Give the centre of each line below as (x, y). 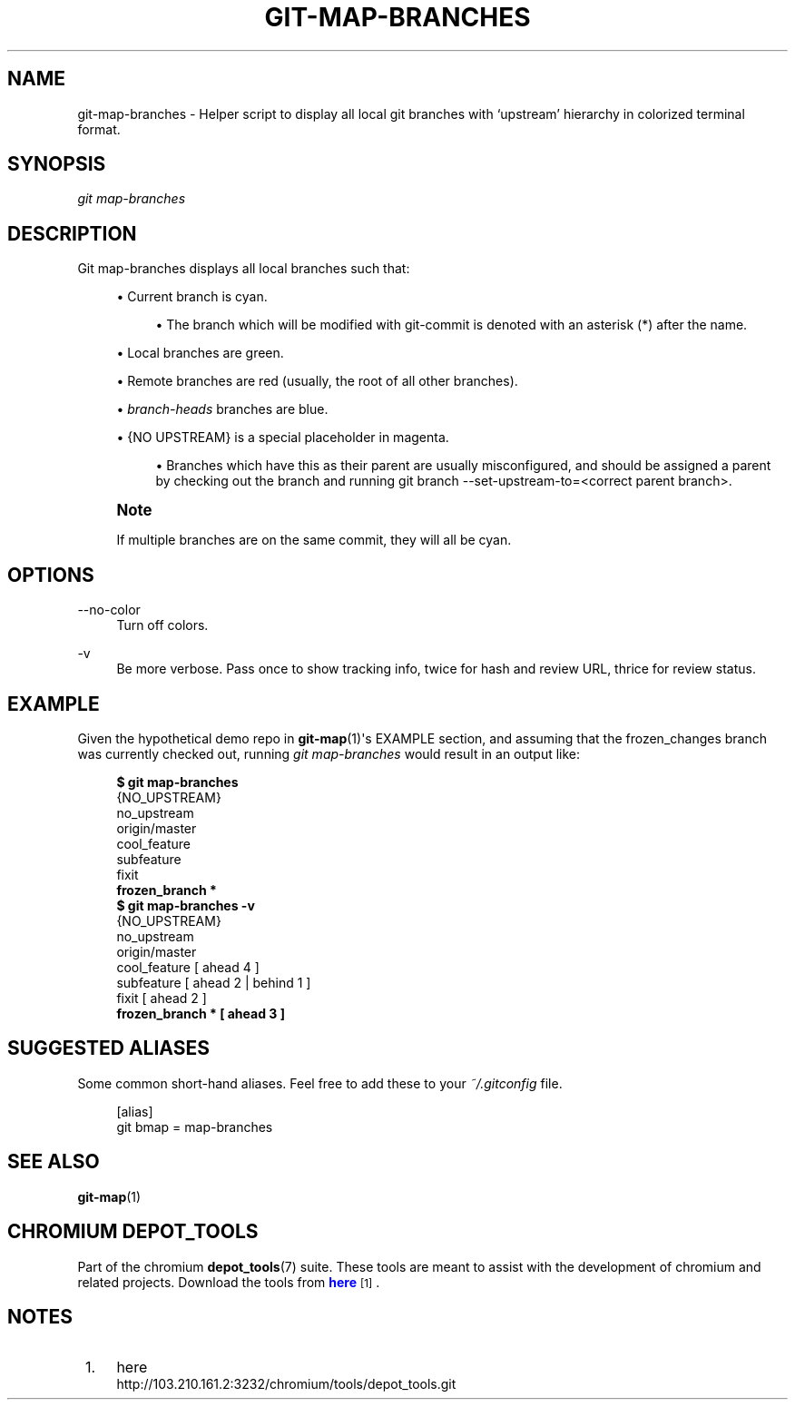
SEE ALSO (54, 1162)
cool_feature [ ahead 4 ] (188, 967)
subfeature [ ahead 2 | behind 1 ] (214, 982)
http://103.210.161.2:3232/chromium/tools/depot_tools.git (286, 1384)
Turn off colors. (162, 625)
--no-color (109, 610)
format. (99, 129)
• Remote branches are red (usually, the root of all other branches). (317, 381)
